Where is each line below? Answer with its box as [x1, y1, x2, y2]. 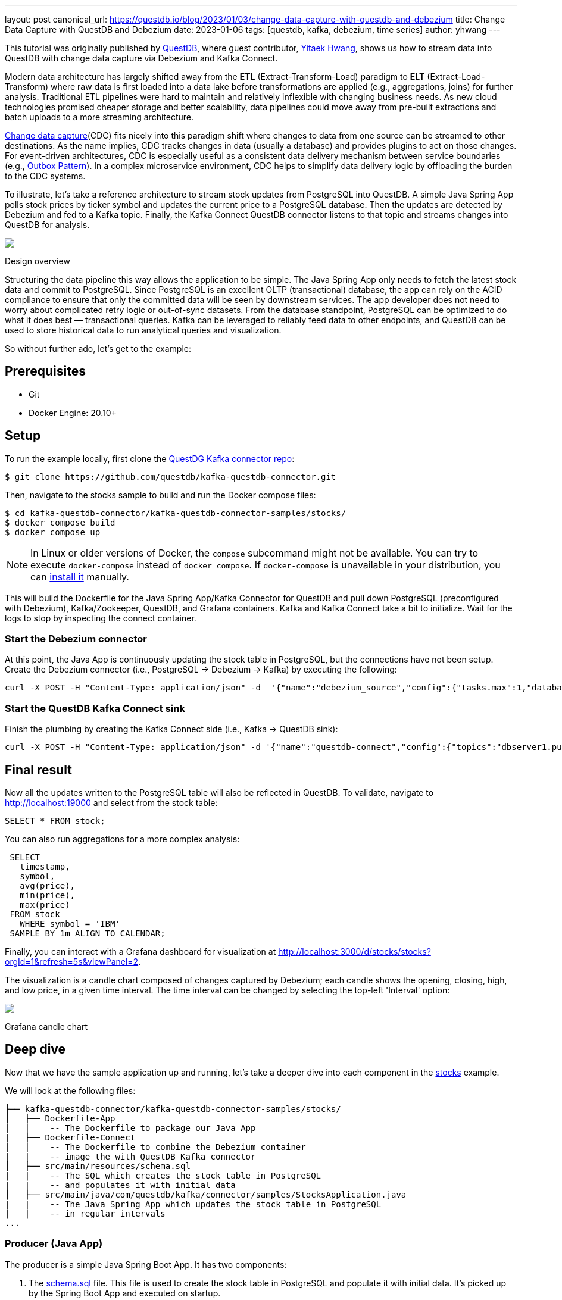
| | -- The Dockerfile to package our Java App [5, 1123, 256, 1133]
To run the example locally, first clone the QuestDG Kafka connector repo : [5, 453, 295, 464]
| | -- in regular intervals [5, 1208, 166, 1218]
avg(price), [20, 881, 76, 891]
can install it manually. [30, 570, 129, 583]
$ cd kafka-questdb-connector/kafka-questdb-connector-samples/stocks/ [5, 508, 346, 518]
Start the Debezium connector [5, 633, 147, 645]
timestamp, [20, 862, 70, 872]
